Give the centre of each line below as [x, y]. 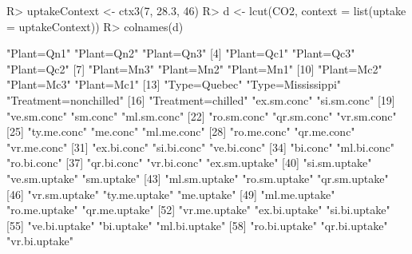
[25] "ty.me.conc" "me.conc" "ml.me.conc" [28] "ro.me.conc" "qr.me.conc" [181, 131]
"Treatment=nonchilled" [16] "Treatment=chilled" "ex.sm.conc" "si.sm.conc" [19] [201, 99]
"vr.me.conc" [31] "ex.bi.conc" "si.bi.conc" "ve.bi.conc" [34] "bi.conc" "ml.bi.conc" [201, 147]
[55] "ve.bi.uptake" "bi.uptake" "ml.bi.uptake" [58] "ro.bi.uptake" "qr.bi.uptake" [197, 225]
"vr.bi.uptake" [40, 241]
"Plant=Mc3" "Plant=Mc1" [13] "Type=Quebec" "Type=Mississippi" [174, 84]
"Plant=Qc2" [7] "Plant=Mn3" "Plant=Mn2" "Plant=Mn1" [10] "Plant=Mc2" [194, 68]
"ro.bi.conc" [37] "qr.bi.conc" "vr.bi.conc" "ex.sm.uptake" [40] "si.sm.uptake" [189, 163]
